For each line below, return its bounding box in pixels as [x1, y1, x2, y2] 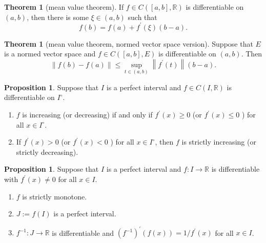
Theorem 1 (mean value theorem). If [4, 2, 124, 12]
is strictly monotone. [22, 191, 87, 201]
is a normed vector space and [4, 48, 96, 59]
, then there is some [27, 11, 89, 22]
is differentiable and [52, 227, 114, 238]
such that [128, 11, 157, 22]
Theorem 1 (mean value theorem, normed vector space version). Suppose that [4, 38, 253, 49]
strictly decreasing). [16, 146, 78, 157]
